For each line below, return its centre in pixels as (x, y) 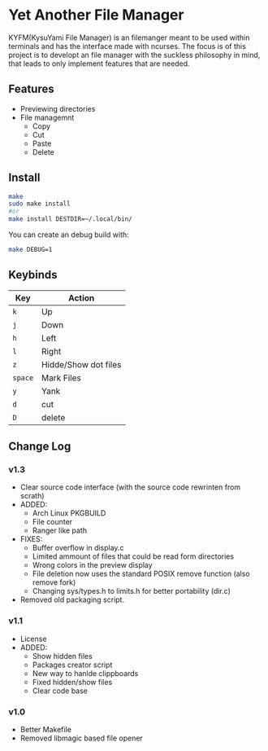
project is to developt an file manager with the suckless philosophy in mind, (134, 55)
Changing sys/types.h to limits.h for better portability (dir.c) (132, 591)
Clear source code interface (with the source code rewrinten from (130, 487)
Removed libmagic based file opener (82, 738)
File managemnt (47, 117)
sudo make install (39, 204)
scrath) (32, 496)
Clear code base (60, 691)
